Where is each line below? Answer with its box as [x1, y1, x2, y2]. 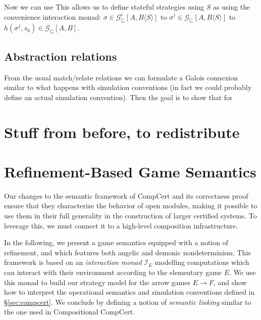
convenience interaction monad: [4, 11, 101, 22]
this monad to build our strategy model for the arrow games [4, 277, 191, 287]
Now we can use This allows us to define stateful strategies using [4, 2, 204, 12]
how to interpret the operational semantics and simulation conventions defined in [4, 287, 255, 297]
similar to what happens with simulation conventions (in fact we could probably [4, 82, 252, 93]
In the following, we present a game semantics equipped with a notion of [4, 237, 228, 248]
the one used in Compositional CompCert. [4, 306, 135, 317]
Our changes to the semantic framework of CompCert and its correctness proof [4, 190, 248, 201]
